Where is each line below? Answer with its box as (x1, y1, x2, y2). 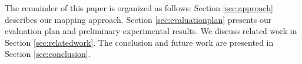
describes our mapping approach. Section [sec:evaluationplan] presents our (5, 13, 272, 25)
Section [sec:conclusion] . (5, 48, 91, 60)
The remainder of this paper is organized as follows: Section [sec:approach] (5, 2, 273, 14)
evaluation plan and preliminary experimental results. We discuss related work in (5, 25, 297, 37)
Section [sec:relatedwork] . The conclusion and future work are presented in (5, 36, 274, 48)
